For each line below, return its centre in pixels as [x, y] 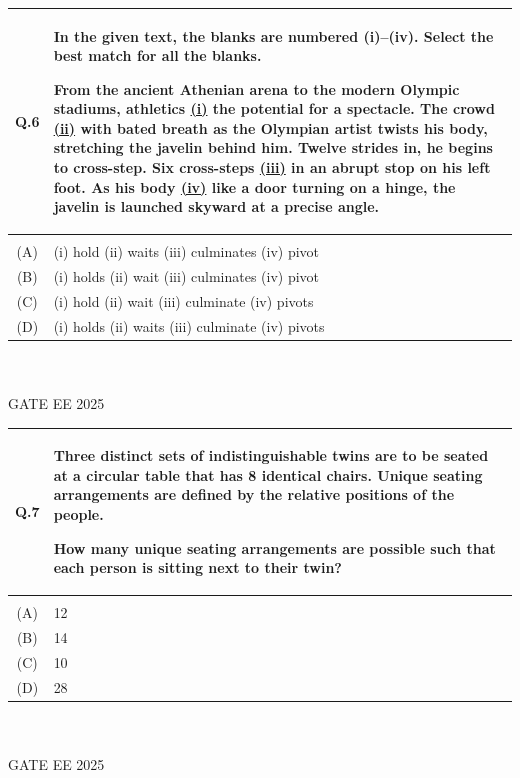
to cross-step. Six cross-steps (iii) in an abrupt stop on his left [272, 167]
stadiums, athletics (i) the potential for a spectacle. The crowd [274, 108]
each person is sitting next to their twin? [197, 567]
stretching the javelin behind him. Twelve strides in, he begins [273, 147]
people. [78, 514]
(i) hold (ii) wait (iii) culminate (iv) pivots [183, 301]
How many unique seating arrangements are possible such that [274, 547]
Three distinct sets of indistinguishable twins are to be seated [271, 455]
